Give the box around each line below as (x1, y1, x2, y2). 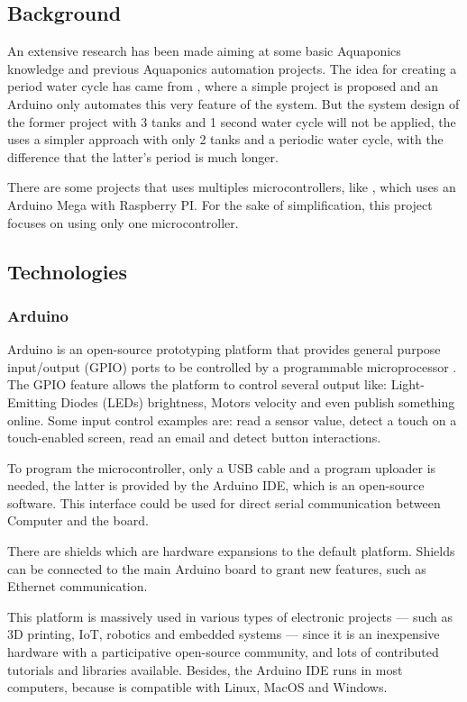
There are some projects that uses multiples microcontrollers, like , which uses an (7, 178, 456, 196)
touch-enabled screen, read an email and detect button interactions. (7, 428, 381, 447)
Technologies (7, 257, 127, 285)
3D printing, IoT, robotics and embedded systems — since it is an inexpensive (7, 625, 440, 643)
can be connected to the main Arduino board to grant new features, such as (7, 559, 426, 578)
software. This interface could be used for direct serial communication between (7, 493, 441, 512)
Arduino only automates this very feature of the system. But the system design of (7, 94, 460, 113)
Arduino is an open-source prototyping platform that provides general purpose (7, 340, 441, 359)
